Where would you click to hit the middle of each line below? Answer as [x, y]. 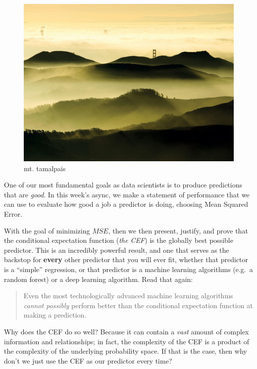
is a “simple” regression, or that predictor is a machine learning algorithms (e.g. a [128, 269]
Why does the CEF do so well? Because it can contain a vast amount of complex [127, 331]
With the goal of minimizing [47, 230]
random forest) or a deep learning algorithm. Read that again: [99, 279]
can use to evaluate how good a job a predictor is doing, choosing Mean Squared [126, 204]
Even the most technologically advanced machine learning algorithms [128, 296]
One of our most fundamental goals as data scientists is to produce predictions [123, 185]
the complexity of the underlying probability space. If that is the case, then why [126, 351]
